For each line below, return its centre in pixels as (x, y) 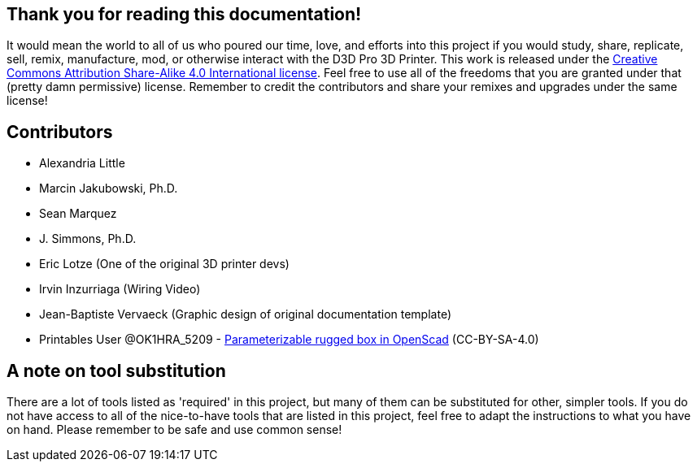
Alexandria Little (82, 163)
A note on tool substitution (116, 370)
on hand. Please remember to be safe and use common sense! (174, 430)
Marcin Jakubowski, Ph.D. (109, 188)
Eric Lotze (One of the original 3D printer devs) (164, 264)
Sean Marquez (78, 214)
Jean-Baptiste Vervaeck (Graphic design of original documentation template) (245, 314)
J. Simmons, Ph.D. (88, 239)
